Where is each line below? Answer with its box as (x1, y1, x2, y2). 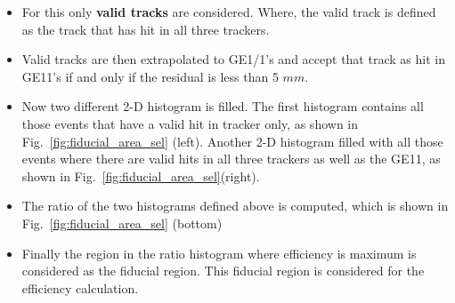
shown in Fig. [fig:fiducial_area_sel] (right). (21, 166, 260, 185)
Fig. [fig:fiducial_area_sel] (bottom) (21, 213, 223, 232)
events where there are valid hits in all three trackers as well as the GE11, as (21, 149, 441, 168)
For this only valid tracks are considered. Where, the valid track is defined (21, 3, 436, 20)
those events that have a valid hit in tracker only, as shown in (21, 114, 358, 132)
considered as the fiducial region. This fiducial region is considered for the (21, 261, 425, 280)
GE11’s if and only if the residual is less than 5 (21, 67, 279, 85)
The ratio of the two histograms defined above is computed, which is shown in (21, 196, 449, 215)
